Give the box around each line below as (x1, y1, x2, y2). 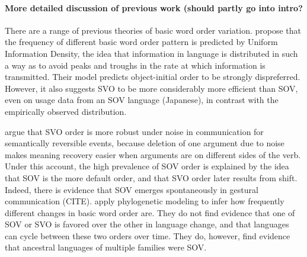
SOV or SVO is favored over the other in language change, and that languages (5, 218, 289, 230)
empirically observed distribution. (5, 105, 127, 117)
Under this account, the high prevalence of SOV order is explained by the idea (5, 160, 289, 172)
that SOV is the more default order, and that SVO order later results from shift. (5, 171, 298, 184)
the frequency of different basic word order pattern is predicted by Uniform (5, 36, 278, 48)
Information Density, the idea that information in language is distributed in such (5, 47, 298, 59)
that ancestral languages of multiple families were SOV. (5, 241, 207, 253)
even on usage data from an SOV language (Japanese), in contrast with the (5, 94, 279, 106)
